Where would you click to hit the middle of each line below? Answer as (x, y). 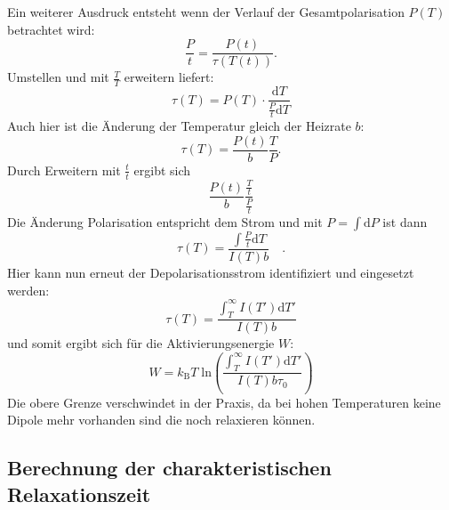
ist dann (405, 222)
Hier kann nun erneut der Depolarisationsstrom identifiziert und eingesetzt (211, 272)
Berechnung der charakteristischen (169, 468)
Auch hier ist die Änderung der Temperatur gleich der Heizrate (179, 126)
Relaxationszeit (79, 494)
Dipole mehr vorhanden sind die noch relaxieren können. (161, 420)
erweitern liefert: (169, 77)
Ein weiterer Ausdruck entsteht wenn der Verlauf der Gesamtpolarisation (206, 12)
